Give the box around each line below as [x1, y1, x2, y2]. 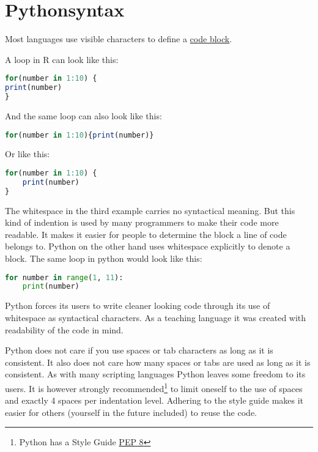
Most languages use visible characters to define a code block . [5, 32, 232, 45]
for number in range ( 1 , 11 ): [5, 273, 124, 282]
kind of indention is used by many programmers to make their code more [5, 216, 279, 229]
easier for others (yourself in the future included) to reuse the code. [5, 406, 257, 418]
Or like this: [5, 147, 50, 160]
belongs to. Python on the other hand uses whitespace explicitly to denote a [5, 240, 290, 253]
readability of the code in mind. [5, 323, 124, 336]
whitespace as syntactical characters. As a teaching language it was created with [5, 311, 306, 324]
